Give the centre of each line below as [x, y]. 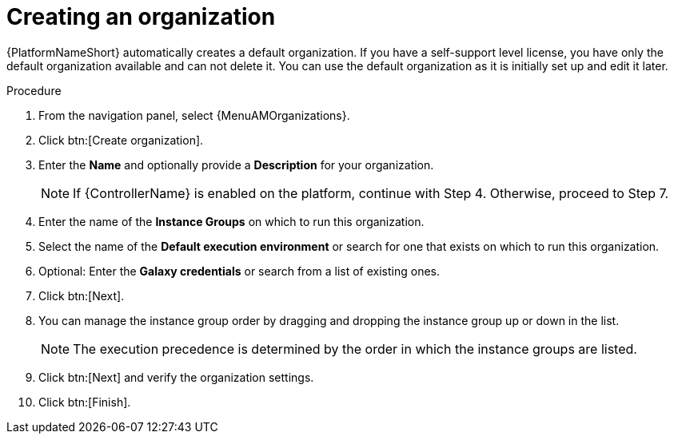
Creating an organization [141, 17]
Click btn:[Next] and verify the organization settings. [176, 377]
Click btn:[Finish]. [85, 402]
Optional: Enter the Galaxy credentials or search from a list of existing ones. [239, 271]
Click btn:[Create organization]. [121, 140]
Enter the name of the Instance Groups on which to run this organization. [231, 221]
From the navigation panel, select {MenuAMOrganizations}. [194, 115]
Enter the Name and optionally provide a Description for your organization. [236, 165]
